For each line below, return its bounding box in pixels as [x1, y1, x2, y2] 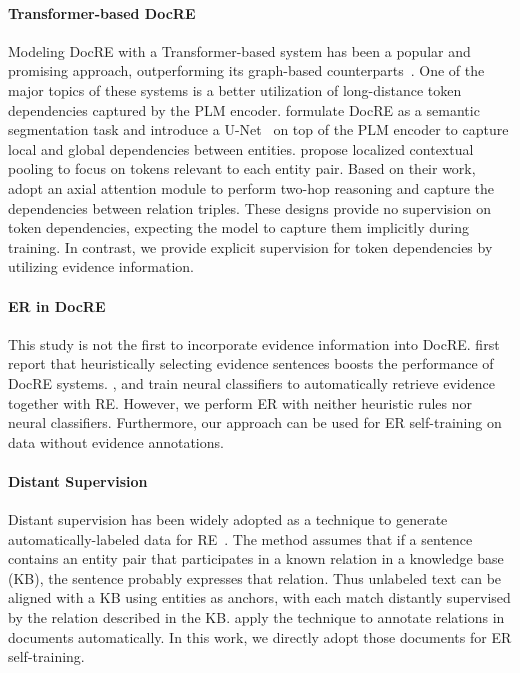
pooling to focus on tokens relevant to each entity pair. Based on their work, [8, 158, 476, 179]
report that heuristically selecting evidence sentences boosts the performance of [8, 353, 494, 374]
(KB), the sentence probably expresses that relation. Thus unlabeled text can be [8, 567, 502, 588]
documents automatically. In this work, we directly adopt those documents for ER [8, 626, 512, 647]
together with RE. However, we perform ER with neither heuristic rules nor [8, 392, 473, 413]
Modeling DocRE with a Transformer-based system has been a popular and [8, 40, 471, 61]
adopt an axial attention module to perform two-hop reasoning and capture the [8, 177, 494, 198]
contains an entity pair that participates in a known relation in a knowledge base [8, 548, 504, 569]
